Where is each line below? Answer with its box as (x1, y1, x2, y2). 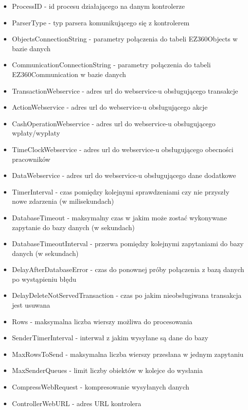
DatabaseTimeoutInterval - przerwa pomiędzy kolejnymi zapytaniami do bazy (12, 238, 244, 249)
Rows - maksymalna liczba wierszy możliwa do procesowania (12, 316, 193, 326)
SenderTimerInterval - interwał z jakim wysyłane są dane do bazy (12, 332, 209, 343)
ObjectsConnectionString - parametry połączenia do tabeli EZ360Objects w (12, 34, 238, 44)
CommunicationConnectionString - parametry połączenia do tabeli (12, 59, 211, 70)
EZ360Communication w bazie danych (12, 69, 126, 79)
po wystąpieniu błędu (12, 273, 76, 284)
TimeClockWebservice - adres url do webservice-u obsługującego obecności (12, 144, 233, 154)
